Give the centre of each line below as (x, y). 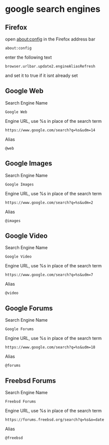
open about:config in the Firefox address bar (50, 39)
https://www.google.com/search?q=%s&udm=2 (49, 203)
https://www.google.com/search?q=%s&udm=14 (50, 130)
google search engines (53, 9)
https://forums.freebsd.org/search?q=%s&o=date (55, 420)
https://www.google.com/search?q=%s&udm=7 (49, 275)
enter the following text (28, 57)
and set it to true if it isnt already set (41, 75)
